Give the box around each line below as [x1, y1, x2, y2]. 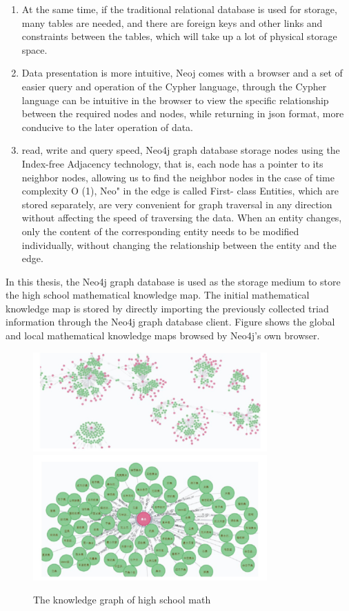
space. [21, 42, 48, 57]
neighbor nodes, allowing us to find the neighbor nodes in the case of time [21, 170, 335, 184]
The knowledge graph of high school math [33, 592, 211, 607]
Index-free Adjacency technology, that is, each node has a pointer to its [21, 156, 323, 170]
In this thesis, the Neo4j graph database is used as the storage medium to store [6, 274, 341, 288]
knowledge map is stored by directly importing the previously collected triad [6, 301, 329, 315]
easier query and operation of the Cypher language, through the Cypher [21, 79, 327, 93]
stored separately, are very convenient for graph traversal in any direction [21, 197, 332, 211]
